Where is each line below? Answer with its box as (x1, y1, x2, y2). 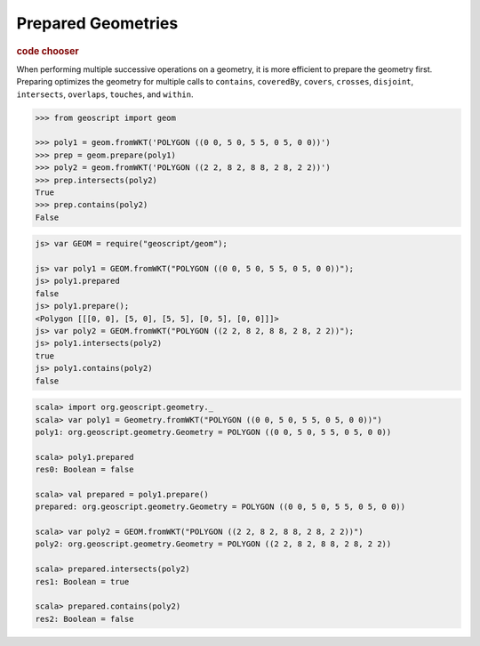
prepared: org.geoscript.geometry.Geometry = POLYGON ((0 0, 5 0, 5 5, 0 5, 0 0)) (35, 502, 406, 512)
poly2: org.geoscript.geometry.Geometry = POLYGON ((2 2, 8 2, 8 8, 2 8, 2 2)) (35, 539, 392, 549)
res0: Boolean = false (35, 464, 134, 475)
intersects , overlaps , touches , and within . (16, 89, 194, 100)
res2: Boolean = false (35, 614, 134, 624)
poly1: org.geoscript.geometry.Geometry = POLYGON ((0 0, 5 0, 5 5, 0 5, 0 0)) (35, 427, 392, 437)
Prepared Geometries (16, 13, 179, 33)
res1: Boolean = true (35, 577, 130, 586)
